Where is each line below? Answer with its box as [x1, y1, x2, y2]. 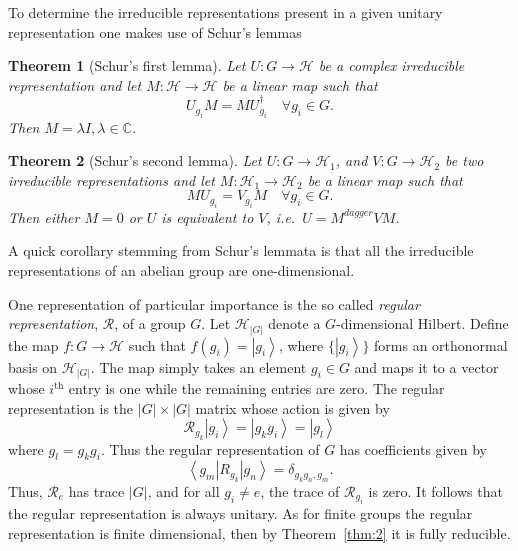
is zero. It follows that [368, 480, 503, 501]
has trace [68, 480, 125, 501]
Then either [8, 206, 80, 227]
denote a [268, 313, 321, 334]
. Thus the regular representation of [100, 438, 320, 459]
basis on [8, 356, 58, 377]
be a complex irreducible [318, 55, 465, 76]
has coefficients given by [339, 438, 487, 459]
